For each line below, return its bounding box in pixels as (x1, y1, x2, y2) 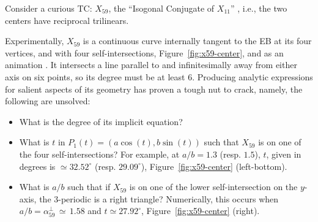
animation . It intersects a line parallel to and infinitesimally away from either (5, 58, 297, 71)
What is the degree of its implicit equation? (19, 115, 183, 128)
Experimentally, (5, 34, 64, 47)
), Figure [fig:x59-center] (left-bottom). (141, 159, 287, 172)
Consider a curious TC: (5, 2, 92, 14)
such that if (67, 180, 111, 193)
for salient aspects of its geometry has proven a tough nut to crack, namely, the (5, 82, 303, 95)
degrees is (19, 159, 56, 172)
